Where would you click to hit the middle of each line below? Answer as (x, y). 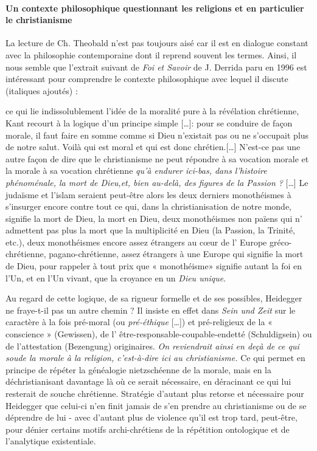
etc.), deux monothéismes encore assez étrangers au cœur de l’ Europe (136, 242)
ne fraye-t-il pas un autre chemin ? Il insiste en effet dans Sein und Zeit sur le (151, 310)
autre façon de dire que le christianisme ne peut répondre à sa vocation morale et (157, 158)
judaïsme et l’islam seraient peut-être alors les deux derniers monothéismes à (148, 194)
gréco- (280, 242)
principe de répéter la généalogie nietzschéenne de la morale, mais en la (138, 369)
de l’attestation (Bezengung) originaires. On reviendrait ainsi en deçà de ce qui (152, 346)
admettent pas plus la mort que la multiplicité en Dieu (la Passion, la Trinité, (150, 230)
